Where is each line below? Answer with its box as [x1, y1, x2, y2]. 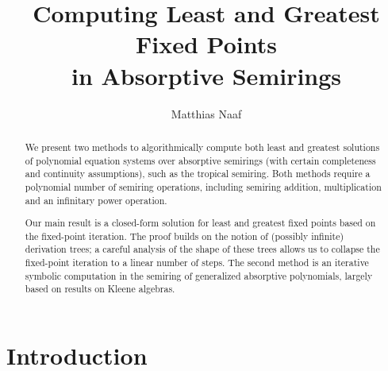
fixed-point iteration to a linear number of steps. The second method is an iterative [25, 256, 369, 269]
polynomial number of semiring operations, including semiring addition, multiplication [25, 180, 382, 193]
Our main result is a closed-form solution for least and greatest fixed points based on [25, 216, 376, 230]
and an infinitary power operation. [25, 193, 167, 207]
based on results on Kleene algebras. [25, 282, 175, 296]
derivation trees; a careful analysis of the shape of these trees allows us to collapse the [25, 242, 380, 256]
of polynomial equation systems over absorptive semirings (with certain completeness [25, 153, 376, 167]
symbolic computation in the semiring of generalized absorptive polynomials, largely [25, 269, 373, 282]
